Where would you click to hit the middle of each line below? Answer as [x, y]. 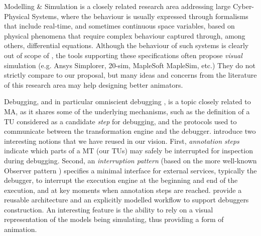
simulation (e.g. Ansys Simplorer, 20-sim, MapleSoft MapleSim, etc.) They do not [130, 65]
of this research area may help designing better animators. [94, 84]
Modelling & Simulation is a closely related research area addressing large [117, 6]
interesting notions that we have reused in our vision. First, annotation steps [122, 141]
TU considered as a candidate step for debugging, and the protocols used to [120, 121]
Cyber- [243, 6]
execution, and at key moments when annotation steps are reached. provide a [123, 190]
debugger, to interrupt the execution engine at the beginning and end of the [121, 180]
